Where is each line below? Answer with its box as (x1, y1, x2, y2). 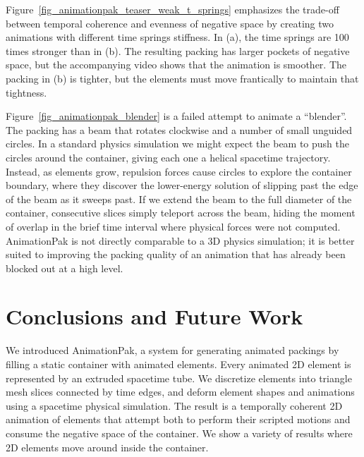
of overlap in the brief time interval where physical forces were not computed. (6, 219, 341, 233)
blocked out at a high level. (6, 260, 123, 275)
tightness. (6, 85, 47, 99)
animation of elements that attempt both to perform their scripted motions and (6, 412, 351, 427)
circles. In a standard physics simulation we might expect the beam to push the (6, 136, 350, 151)
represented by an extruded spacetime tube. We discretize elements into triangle (6, 370, 352, 385)
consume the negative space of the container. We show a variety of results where (6, 425, 353, 440)
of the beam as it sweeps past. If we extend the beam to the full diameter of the (6, 191, 352, 206)
